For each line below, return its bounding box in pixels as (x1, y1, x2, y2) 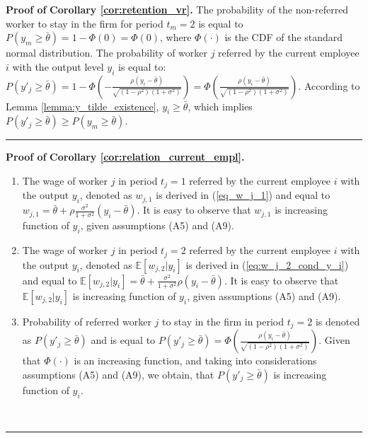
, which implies (188, 98, 253, 113)
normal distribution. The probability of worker (6, 45, 207, 60)
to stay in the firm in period (161, 313, 284, 328)
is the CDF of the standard (224, 30, 343, 45)
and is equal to (91, 333, 156, 347)
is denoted (315, 313, 360, 328)
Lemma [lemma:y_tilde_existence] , (6, 98, 159, 113)
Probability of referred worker (22, 313, 151, 328)
